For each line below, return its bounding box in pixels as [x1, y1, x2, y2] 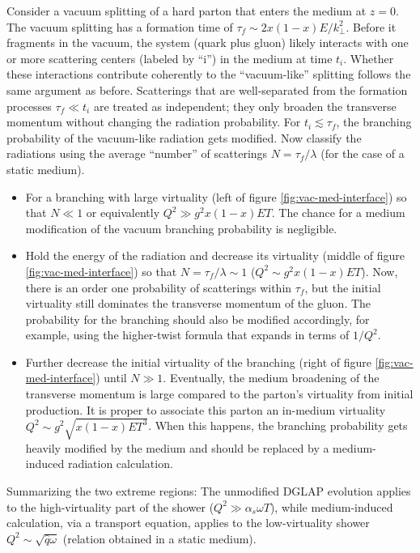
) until [95, 369, 127, 386]
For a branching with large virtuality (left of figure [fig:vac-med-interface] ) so [25, 188, 407, 205]
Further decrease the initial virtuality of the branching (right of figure [25, 353, 372, 370]
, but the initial [304, 279, 381, 296]
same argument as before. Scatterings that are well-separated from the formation [6, 81, 408, 98]
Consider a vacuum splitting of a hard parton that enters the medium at [6, 2, 367, 19]
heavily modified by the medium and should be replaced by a [25, 439, 329, 456]
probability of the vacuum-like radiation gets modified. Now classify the [6, 129, 362, 146]
